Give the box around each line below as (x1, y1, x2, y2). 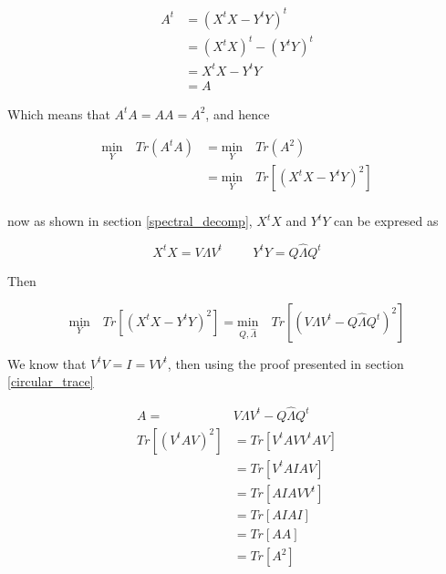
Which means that (7, 104, 110, 123)
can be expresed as (334, 211, 439, 231)
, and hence (205, 104, 270, 123)
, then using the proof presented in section (167, 354, 404, 373)
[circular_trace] (7, 372, 94, 391)
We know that (7, 354, 87, 373)
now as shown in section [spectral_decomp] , (7, 211, 253, 231)
